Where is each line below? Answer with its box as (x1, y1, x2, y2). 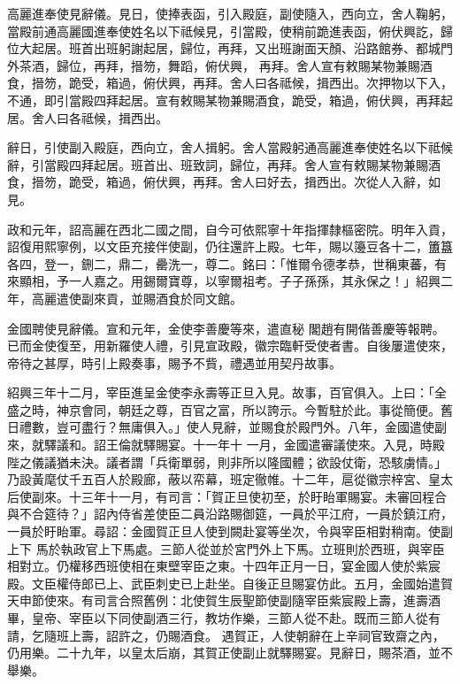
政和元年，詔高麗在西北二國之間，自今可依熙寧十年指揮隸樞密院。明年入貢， (7, 219, 453, 238)
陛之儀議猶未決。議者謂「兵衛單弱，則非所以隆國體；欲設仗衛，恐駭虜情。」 (7, 452, 447, 471)
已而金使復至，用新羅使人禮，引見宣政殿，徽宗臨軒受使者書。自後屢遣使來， (7, 336, 453, 355)
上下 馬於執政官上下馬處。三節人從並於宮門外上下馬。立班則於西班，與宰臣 (7, 539, 445, 557)
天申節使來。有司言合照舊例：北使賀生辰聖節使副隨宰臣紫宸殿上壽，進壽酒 (7, 591, 441, 610)
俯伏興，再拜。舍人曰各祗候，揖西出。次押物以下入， (142, 73, 453, 92)
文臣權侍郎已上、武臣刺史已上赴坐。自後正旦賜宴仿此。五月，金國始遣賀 (31, 573, 453, 592)
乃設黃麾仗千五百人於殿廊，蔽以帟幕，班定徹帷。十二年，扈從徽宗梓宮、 (7, 470, 428, 488)
